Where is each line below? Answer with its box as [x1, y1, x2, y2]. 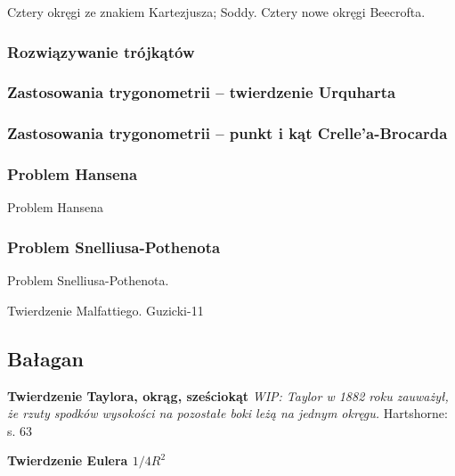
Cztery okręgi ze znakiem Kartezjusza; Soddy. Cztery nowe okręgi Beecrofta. [7, 3, 426, 21]
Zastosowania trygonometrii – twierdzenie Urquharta [7, 81, 396, 103]
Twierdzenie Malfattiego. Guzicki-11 [7, 300, 204, 319]
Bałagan [7, 344, 85, 372]
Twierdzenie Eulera [7, 451, 128, 470]
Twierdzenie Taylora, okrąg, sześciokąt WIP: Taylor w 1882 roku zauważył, [7, 386, 449, 405]
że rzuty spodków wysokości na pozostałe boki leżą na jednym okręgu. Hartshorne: [7, 404, 448, 423]
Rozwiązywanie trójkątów [7, 40, 195, 62]
